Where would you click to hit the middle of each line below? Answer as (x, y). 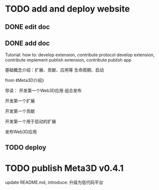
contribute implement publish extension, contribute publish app (68, 60)
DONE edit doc (27, 27)
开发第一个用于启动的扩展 (31, 122)
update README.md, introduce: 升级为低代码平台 (54, 182)
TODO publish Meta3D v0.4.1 (64, 168)
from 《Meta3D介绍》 (26, 80)
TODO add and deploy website (67, 9)
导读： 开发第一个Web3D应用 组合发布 (43, 91)
